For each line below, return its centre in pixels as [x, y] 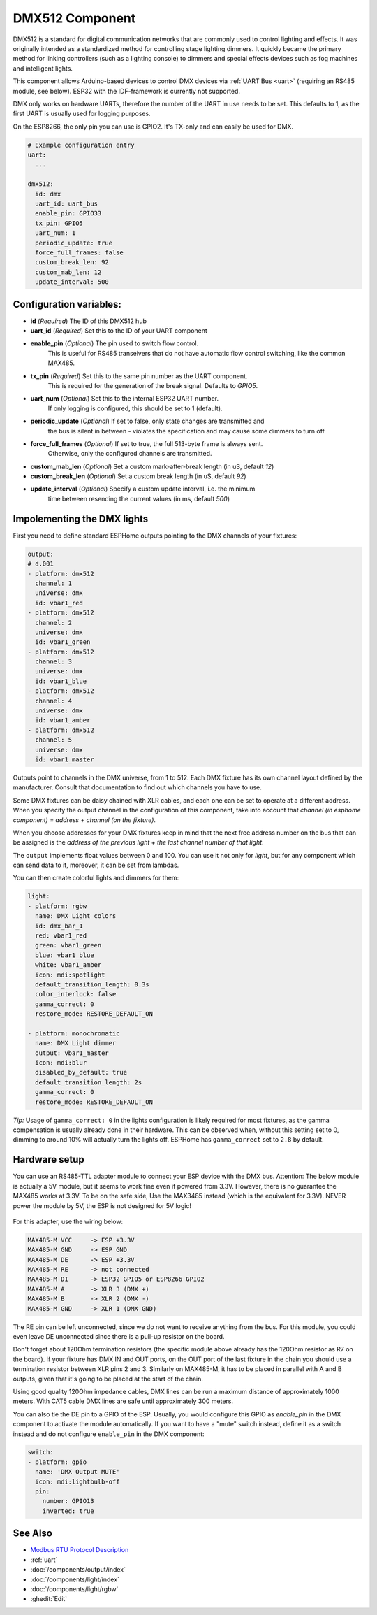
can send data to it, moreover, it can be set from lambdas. [96, 865]
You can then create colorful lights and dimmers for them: [96, 878]
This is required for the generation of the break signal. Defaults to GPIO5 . [153, 385]
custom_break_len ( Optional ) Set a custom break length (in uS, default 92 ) [139, 476]
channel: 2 [54, 623]
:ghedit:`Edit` [49, 1599]
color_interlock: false [76, 994]
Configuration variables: [67, 304]
